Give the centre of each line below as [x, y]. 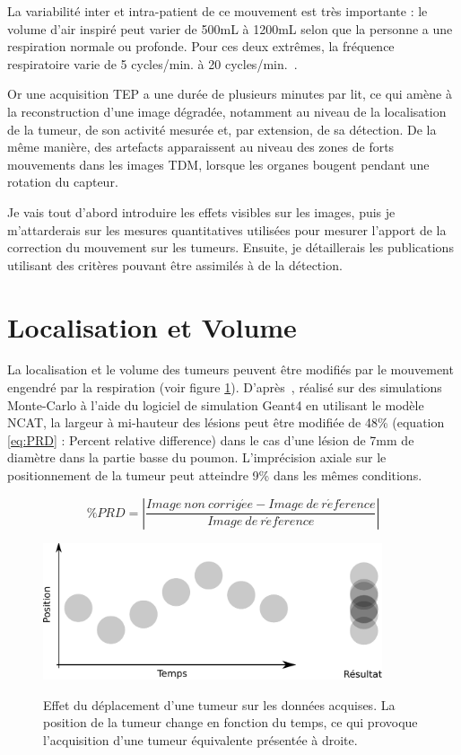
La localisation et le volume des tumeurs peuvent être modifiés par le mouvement [230, 369]
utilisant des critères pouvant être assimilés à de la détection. [175, 264]
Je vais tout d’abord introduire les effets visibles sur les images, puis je [201, 211]
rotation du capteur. [63, 182]
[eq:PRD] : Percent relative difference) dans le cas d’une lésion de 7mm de [211, 439]
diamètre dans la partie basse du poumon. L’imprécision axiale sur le [197, 457]
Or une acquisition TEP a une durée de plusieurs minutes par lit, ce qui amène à [230, 94]
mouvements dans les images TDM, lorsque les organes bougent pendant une [218, 164]
